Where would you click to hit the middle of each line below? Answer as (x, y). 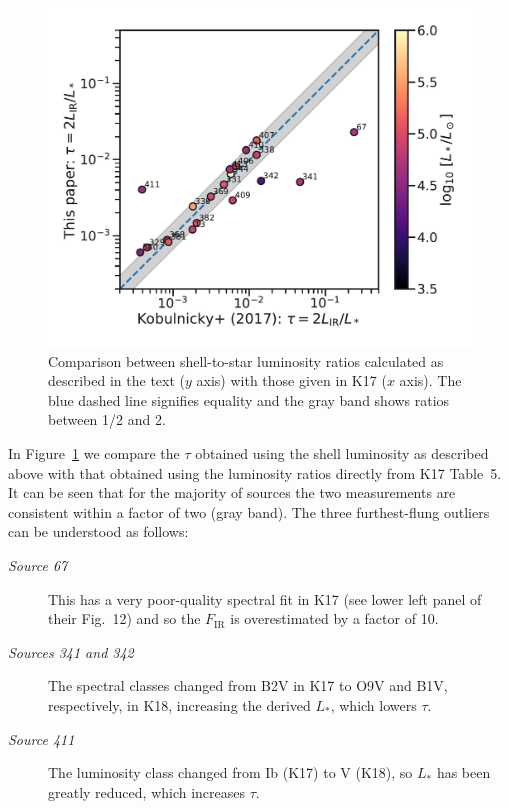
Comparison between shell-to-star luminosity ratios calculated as (246, 360)
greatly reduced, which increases (147, 791)
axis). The (430, 380)
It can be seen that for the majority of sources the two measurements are (232, 492)
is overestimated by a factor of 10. (334, 618)
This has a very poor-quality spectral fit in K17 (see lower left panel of (265, 598)
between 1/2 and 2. (107, 419)
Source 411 (41, 738)
